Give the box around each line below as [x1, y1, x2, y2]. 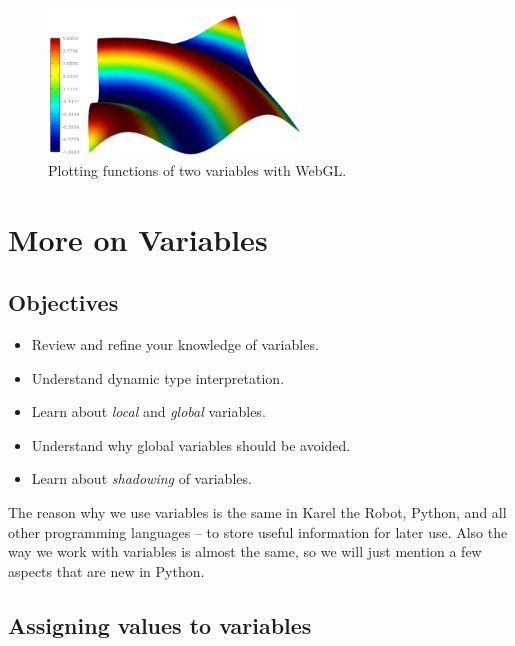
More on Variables [8, 218, 268, 259]
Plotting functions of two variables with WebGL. [48, 159, 347, 180]
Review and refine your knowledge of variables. [31, 334, 319, 355]
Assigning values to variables [8, 609, 312, 640]
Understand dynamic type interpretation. [31, 367, 285, 388]
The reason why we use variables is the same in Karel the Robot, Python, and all [8, 502, 507, 523]
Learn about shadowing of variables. [31, 468, 252, 489]
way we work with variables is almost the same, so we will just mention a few [8, 541, 482, 562]
